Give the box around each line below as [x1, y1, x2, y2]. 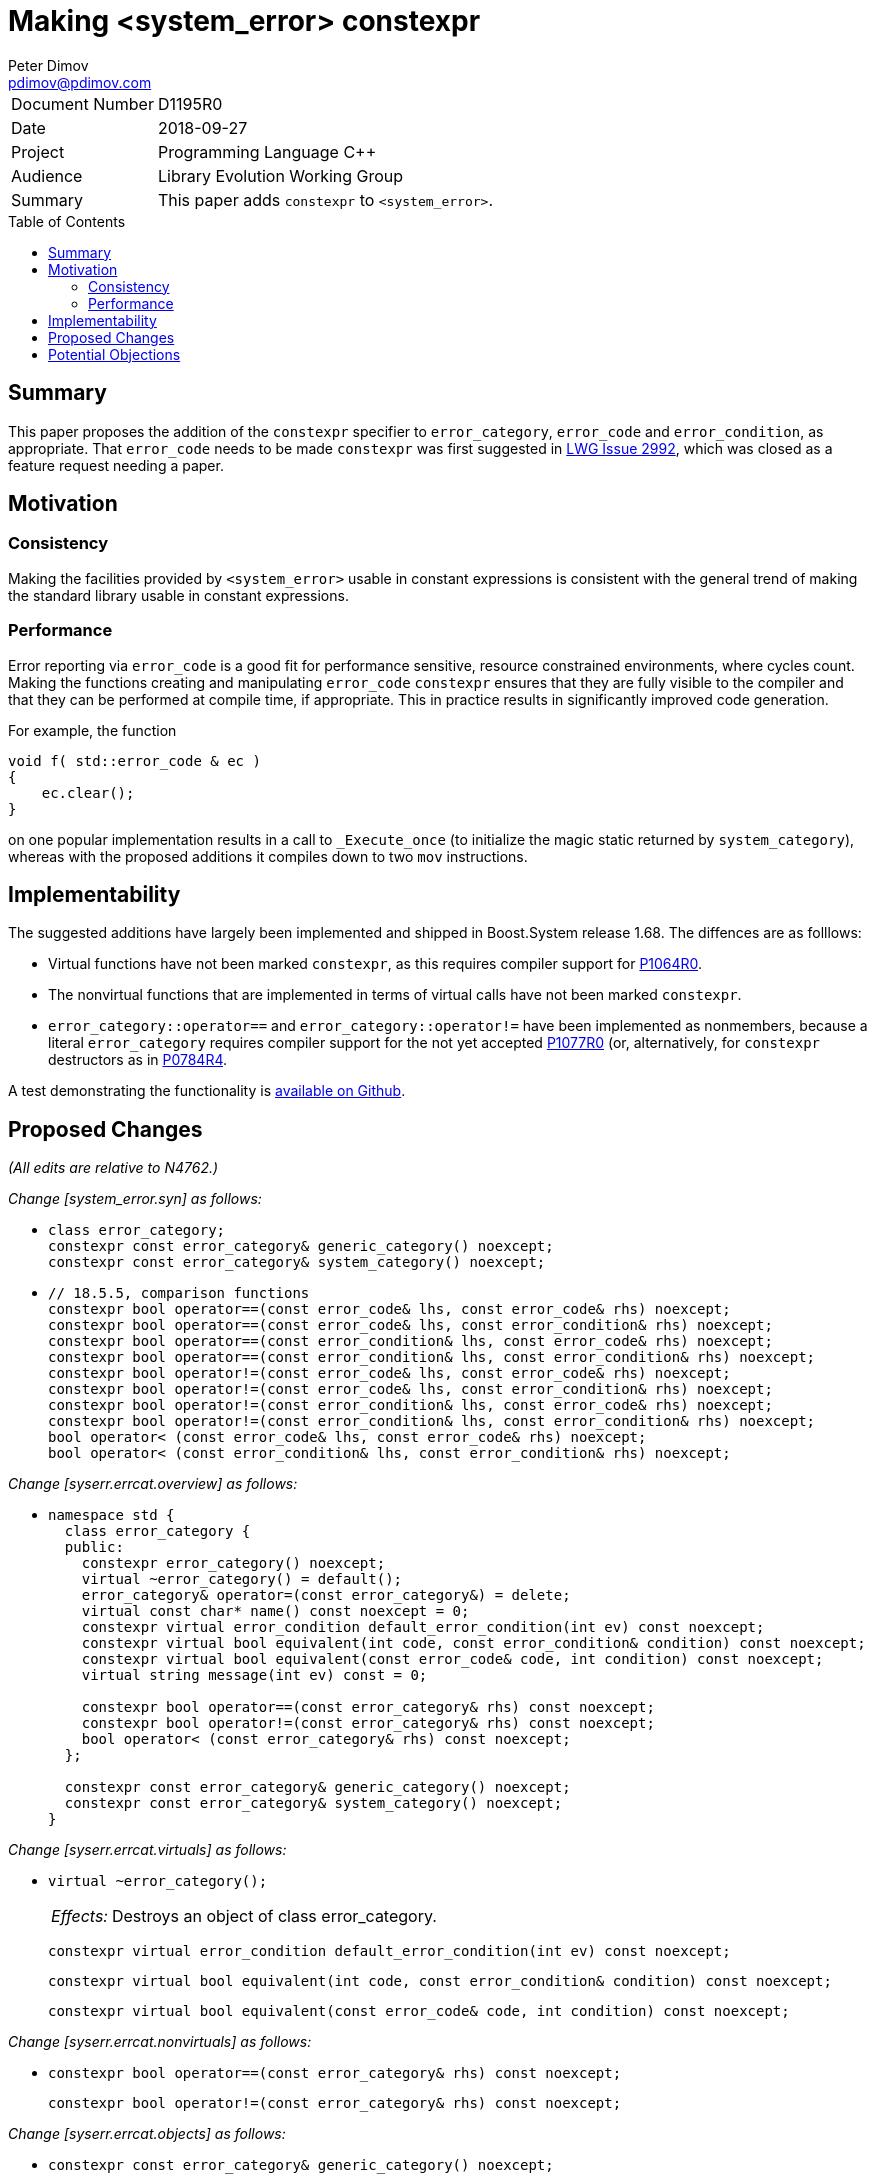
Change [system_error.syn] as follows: [8, 1190, 262, 1208]
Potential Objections [48, 345, 181, 363]
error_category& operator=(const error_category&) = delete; [81, 1587, 571, 1604]
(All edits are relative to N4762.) [8, 1159, 219, 1177]
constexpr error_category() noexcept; [81, 1555, 386, 1572]
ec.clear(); [41, 784, 135, 801]
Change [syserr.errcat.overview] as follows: [8, 1475, 298, 1493]
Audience [11, 165, 83, 186]
